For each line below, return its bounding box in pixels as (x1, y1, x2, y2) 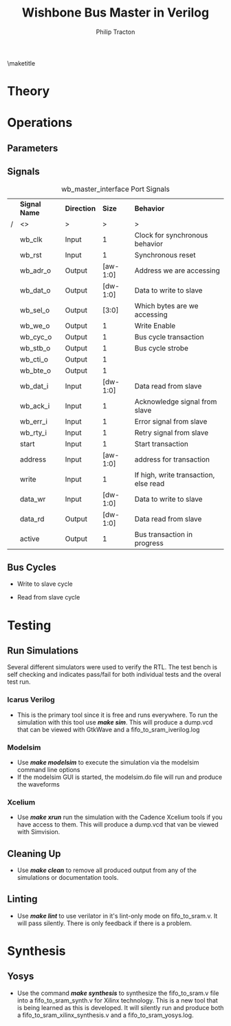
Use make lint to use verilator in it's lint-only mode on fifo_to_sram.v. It (16, 911, 218, 920)
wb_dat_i (19, 381, 49, 391)
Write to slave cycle (16, 580, 74, 588)
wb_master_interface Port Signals (60, 184, 170, 194)
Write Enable (134, 321, 176, 331)
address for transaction (134, 454, 210, 464)
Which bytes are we (134, 301, 199, 310)
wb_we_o (19, 321, 50, 331)
